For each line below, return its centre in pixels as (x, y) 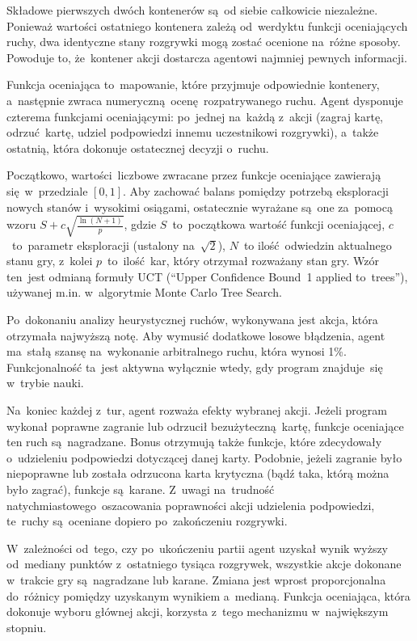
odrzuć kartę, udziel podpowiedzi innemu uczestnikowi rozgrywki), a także (193, 132)
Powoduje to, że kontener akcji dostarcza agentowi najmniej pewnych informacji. (207, 57)
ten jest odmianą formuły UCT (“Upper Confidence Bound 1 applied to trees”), (207, 276)
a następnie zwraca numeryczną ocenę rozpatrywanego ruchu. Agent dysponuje (205, 100)
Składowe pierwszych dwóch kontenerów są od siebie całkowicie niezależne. (192, 10)
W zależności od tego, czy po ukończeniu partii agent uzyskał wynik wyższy (198, 548)
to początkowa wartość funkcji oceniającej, (279, 224)
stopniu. (27, 627)
